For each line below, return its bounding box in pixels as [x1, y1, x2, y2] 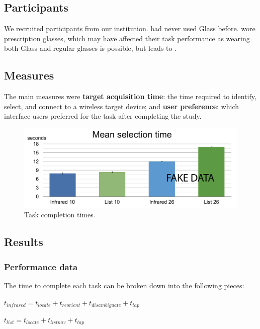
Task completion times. [24, 209, 96, 220]
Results [4, 234, 43, 250]
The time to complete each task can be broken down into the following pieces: [4, 280, 244, 290]
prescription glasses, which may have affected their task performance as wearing [4, 33, 250, 43]
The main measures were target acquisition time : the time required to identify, [4, 91, 256, 102]
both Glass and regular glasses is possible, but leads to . [4, 43, 177, 53]
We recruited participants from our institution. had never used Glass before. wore [4, 23, 255, 34]
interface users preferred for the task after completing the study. [4, 111, 202, 121]
